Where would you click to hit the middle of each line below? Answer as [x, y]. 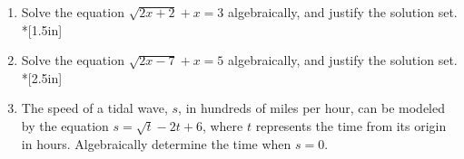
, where [222, 125]
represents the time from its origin [351, 125]
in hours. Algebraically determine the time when [156, 143]
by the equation [65, 125]
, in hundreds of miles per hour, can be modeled [311, 108]
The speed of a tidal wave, [94, 108]
